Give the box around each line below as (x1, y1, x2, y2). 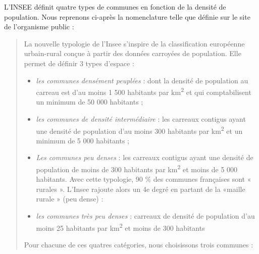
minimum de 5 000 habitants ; (36, 135, 130, 145)
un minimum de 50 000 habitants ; (36, 96, 143, 107)
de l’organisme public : (4, 21, 74, 32)
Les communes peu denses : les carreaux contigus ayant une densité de (36, 152, 253, 163)
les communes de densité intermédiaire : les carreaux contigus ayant (36, 114, 246, 124)
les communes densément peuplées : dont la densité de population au (36, 75, 248, 85)
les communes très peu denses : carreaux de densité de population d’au (36, 211, 255, 221)
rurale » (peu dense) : (36, 193, 103, 204)
